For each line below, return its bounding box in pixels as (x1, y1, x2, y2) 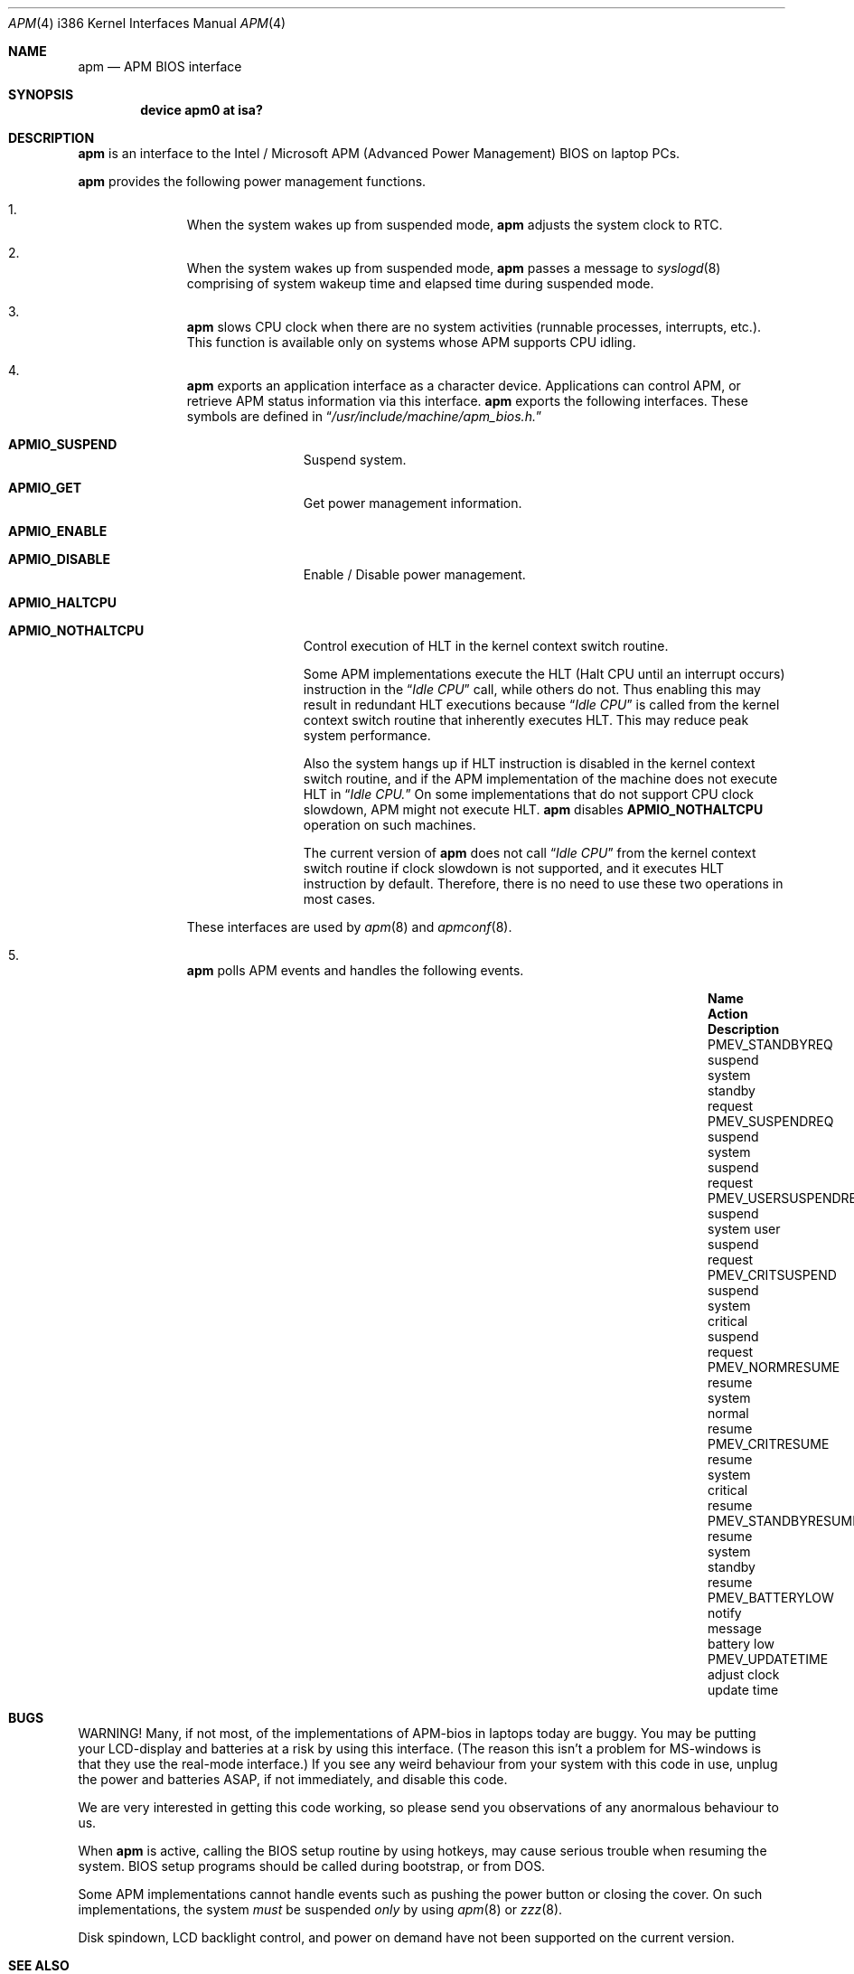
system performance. (303, 728, 431, 743)
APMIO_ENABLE (8, 523, 108, 539)
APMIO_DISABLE (8, 551, 110, 567)
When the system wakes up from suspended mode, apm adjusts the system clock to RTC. (186, 217, 723, 232)
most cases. (303, 891, 376, 907)
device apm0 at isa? (140, 102, 263, 117)
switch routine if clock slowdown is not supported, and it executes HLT (303, 860, 725, 876)
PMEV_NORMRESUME (708, 1359, 840, 1375)
